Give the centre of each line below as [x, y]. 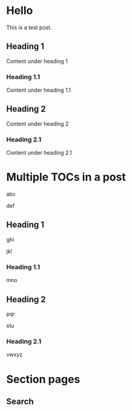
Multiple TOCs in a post [66, 177]
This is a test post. [29, 27]
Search [20, 401]
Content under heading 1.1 [39, 90]
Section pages [43, 379]
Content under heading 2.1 [39, 153]
